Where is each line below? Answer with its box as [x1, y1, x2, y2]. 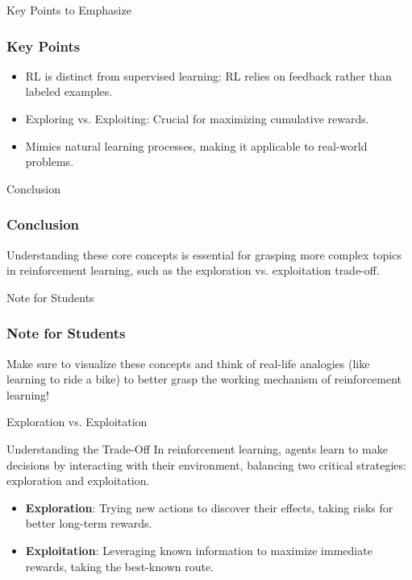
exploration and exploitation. [6, 472, 150, 489]
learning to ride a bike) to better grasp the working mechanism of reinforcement [6, 371, 402, 387]
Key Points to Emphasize [6, 2, 131, 18]
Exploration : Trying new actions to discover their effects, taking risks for [25, 499, 393, 516]
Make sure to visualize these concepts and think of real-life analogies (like [6, 354, 370, 371]
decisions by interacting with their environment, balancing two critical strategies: [6, 456, 406, 473]
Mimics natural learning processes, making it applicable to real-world [25, 137, 368, 154]
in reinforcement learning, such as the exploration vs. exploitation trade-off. [6, 262, 380, 279]
